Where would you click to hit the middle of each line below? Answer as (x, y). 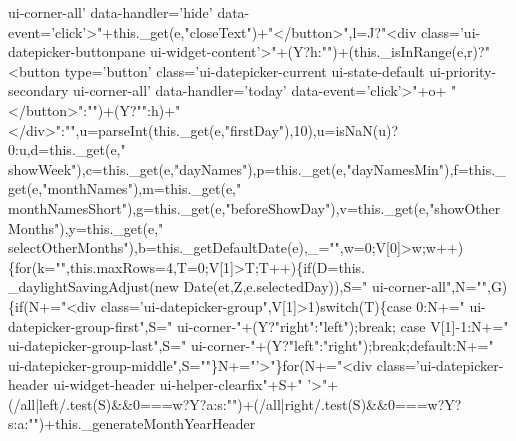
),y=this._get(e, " (111, 227)
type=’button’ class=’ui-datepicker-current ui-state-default (244, 70)
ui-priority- (463, 70)
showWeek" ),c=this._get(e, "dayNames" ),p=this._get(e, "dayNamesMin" (226, 168)
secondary (38, 90)
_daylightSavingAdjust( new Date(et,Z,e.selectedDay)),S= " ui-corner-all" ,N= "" (247, 286)
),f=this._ (475, 168)
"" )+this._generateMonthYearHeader (142, 423)
